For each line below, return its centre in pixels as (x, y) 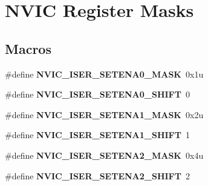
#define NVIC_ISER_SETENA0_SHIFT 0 (97, 94)
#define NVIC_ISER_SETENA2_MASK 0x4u (104, 155)
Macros (28, 48)
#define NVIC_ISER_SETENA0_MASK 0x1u (104, 74)
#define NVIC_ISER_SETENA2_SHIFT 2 (97, 175)
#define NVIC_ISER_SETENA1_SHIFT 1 (97, 135)
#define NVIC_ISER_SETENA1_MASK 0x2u (104, 114)
